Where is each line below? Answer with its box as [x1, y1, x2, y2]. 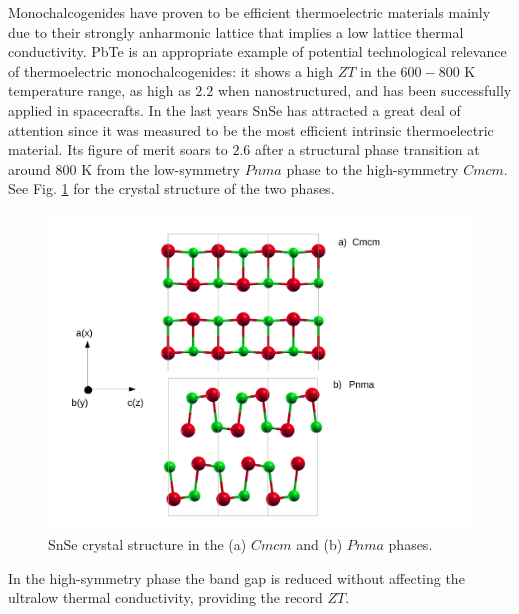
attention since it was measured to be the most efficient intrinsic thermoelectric [8, 119, 494, 140]
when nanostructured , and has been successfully [217, 80, 512, 101]
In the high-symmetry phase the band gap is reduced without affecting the [8, 567, 465, 588]
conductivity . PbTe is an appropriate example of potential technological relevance [8, 41, 507, 62]
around [8, 158, 51, 179]
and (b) [296, 534, 343, 555]
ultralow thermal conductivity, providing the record [8, 587, 323, 608]
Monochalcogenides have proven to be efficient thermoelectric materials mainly [8, 2, 491, 22]
